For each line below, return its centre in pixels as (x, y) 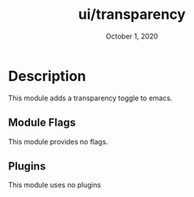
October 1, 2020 (132, 36)
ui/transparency (132, 15)
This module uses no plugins (55, 185)
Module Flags (42, 123)
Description (47, 76)
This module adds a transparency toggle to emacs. (90, 98)
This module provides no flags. (58, 141)
